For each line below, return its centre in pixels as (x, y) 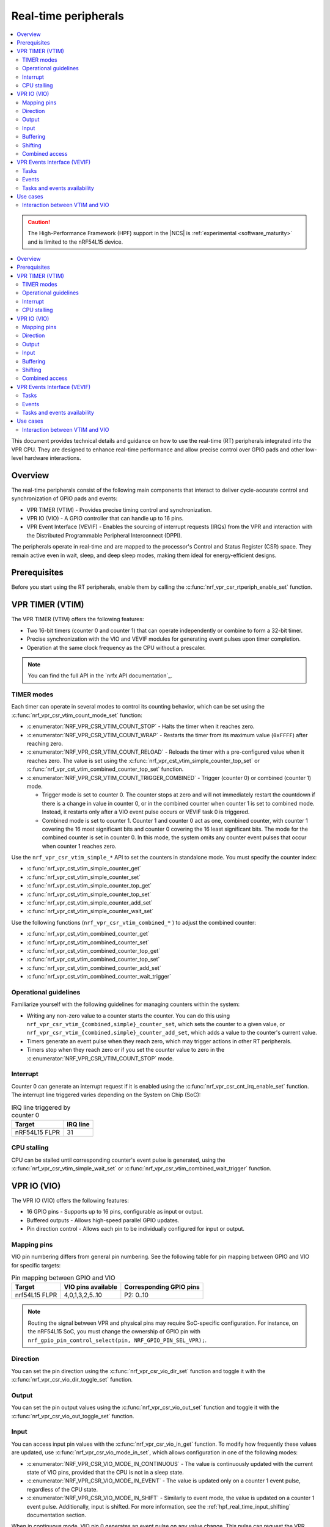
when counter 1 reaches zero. (79, 846)
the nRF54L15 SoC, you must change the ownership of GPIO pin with (114, 1332)
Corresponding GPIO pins (162, 1287)
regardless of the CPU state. (62, 1489)
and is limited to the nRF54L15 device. (75, 242)
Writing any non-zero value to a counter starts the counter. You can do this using (128, 1015)
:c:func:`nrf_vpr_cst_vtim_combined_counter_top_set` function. (105, 769)
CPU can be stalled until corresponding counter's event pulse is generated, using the (118, 1160)
